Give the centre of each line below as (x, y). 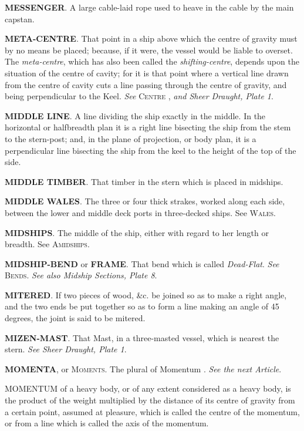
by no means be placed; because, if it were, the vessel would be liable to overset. (149, 50)
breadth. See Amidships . (47, 244)
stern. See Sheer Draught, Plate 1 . (66, 349)
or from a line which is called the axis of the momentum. (107, 423)
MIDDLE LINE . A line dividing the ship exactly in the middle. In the (135, 115)
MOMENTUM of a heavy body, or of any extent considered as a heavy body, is (148, 388)
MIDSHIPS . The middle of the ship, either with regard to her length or (137, 232)
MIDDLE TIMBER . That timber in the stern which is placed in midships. (144, 181)
